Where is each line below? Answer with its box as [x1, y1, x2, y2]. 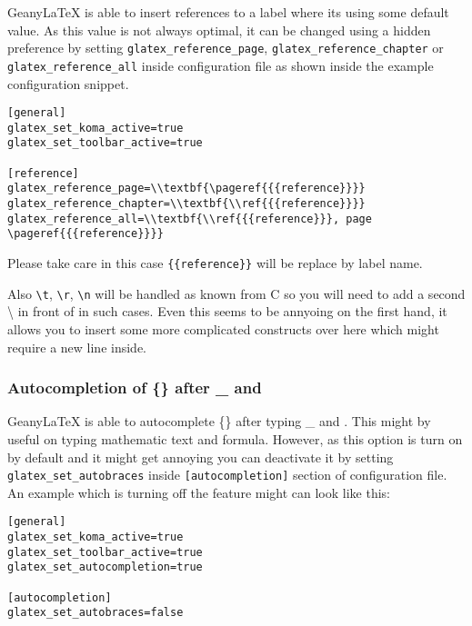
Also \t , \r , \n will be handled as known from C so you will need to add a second [7, 283, 466, 303]
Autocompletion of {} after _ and [7, 376, 262, 399]
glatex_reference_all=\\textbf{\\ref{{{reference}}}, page [7, 212, 372, 225]
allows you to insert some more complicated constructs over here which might [7, 319, 439, 338]
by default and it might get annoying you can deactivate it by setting [7, 447, 394, 466]
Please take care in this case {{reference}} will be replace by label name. [7, 253, 423, 272]
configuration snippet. [7, 74, 129, 93]
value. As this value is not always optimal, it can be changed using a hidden [7, 20, 431, 39]
